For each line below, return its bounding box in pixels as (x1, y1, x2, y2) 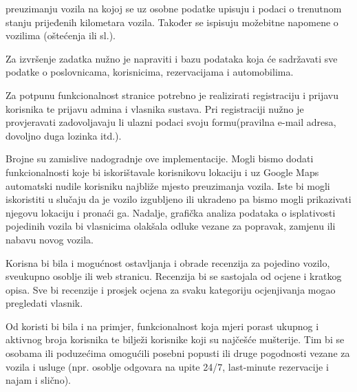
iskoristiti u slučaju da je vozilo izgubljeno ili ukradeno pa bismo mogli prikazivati (6, 192, 351, 206)
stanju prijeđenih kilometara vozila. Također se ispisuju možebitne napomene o (6, 14, 338, 29)
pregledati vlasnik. (6, 296, 83, 310)
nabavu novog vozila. (6, 232, 94, 246)
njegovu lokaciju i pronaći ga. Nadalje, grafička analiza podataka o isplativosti (6, 205, 336, 219)
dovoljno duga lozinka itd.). (6, 128, 122, 142)
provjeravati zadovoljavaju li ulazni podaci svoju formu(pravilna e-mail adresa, (6, 115, 336, 129)
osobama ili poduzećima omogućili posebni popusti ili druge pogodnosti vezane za (6, 346, 350, 360)
